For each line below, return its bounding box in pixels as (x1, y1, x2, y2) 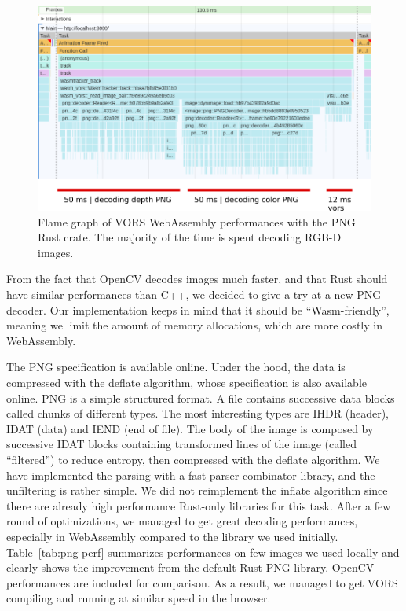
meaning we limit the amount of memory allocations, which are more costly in (6, 317, 382, 333)
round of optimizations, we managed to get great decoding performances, (6, 513, 358, 529)
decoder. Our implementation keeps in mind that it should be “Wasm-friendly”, (6, 301, 390, 318)
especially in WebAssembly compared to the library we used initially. (6, 528, 338, 544)
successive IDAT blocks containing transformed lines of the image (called (6, 436, 357, 452)
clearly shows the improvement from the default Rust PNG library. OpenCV (6, 559, 375, 576)
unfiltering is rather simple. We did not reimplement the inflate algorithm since (6, 482, 388, 499)
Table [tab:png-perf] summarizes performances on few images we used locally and (6, 543, 400, 560)
